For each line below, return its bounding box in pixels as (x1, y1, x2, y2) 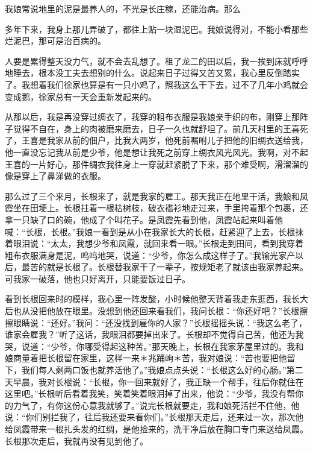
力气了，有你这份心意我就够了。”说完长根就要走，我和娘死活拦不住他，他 (13, 399, 300, 411)
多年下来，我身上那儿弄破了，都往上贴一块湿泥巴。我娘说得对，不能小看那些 (5, 22, 308, 35)
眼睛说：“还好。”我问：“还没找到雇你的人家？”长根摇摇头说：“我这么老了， (13, 316, 308, 329)
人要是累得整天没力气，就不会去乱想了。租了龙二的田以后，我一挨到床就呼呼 (5, 54, 308, 67)
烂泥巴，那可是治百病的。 (5, 34, 106, 47)
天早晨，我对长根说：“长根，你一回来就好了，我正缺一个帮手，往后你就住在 (5, 375, 304, 388)
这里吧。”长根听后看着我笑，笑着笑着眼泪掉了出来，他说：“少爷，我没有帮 (5, 387, 296, 400)
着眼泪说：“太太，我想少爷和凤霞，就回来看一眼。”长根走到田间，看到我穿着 (5, 237, 304, 250)
